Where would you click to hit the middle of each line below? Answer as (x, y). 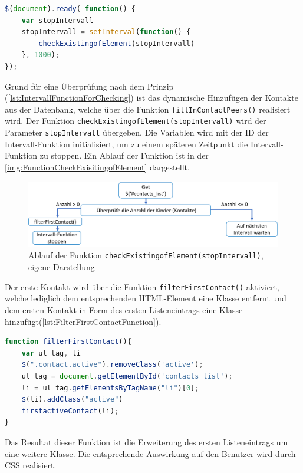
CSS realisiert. (31, 465)
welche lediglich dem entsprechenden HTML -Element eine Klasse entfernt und (146, 298)
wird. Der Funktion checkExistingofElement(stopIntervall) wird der (136, 121)
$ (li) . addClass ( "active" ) (72, 400)
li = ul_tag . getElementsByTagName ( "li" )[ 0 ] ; (110, 388)
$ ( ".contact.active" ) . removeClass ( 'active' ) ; (112, 365)
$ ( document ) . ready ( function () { (70, 9)
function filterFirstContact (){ (68, 342)
